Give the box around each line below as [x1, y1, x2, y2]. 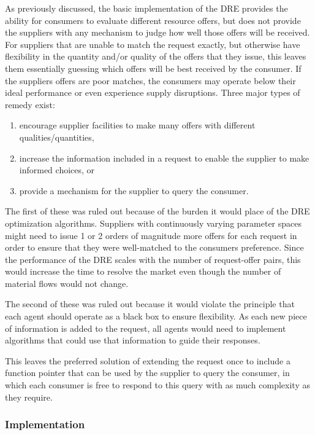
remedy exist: [5, 98, 55, 111]
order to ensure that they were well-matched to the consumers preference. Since [5, 241, 304, 254]
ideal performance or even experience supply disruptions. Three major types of [5, 86, 300, 99]
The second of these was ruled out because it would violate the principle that [5, 297, 295, 310]
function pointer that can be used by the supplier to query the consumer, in [5, 366, 290, 379]
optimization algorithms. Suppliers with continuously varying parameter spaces [5, 216, 302, 229]
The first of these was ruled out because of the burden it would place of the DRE [5, 205, 310, 217]
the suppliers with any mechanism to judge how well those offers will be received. [5, 26, 310, 39]
